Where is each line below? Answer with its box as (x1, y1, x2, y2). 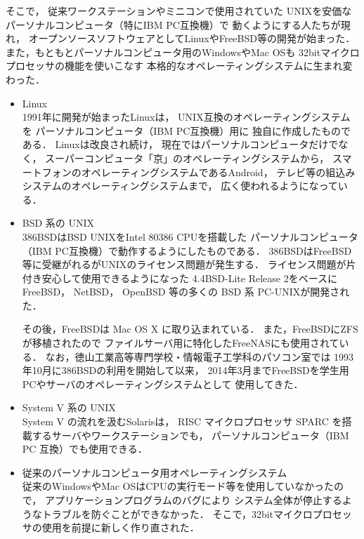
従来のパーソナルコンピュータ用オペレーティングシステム (22, 465, 287, 479)
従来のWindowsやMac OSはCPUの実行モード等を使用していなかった (22, 479, 334, 493)
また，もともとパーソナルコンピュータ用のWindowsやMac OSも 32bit (6, 44, 321, 59)
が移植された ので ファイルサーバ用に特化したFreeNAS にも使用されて (22, 335, 339, 350)
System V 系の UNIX (22, 400, 116, 415)
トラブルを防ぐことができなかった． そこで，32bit (41, 506, 274, 521)
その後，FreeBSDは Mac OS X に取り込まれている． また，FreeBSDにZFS (22, 321, 358, 336)
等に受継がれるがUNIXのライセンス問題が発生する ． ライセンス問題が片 (22, 257, 356, 272)
